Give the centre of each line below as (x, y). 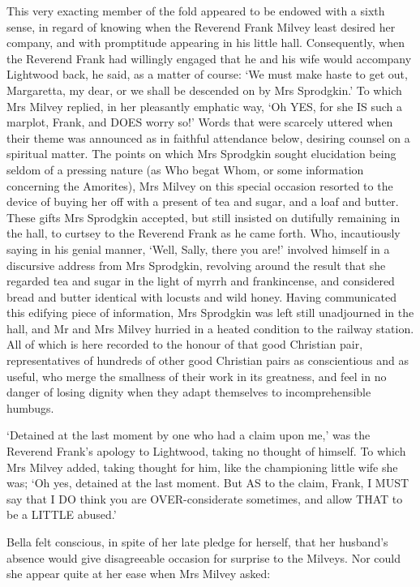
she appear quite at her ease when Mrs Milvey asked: (139, 574)
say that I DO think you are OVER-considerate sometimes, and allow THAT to (205, 498)
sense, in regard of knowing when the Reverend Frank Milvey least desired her (201, 26)
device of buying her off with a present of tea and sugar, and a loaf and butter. (203, 201)
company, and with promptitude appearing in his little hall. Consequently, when (206, 43)
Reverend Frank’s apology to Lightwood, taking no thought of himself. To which (206, 451)
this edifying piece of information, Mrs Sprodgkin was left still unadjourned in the (210, 313)
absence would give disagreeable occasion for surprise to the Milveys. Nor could (204, 557)
